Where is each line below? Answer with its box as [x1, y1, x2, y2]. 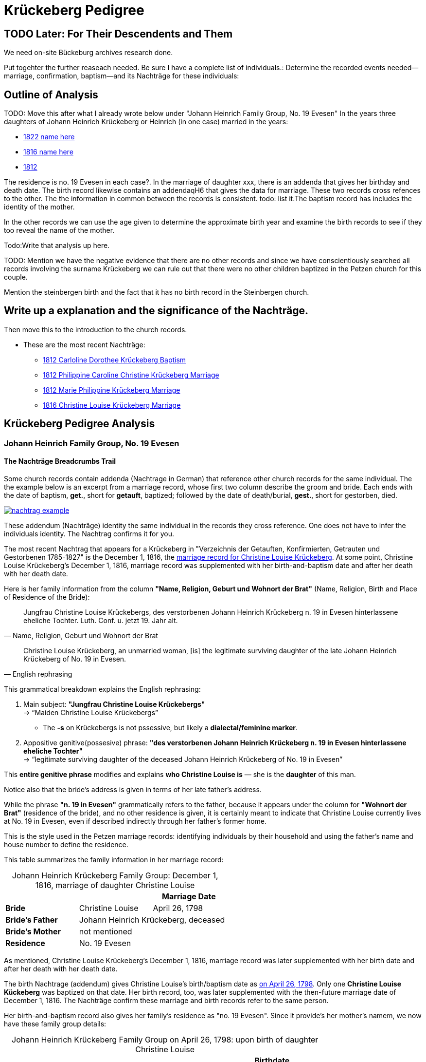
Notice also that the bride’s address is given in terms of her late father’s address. [4, 785, 262, 794]
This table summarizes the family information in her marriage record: [4, 855, 224, 864]
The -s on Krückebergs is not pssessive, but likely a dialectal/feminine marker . [43, 723, 298, 732]
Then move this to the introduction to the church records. [4, 325, 187, 334]
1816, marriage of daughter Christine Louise [35, 880, 195, 890]
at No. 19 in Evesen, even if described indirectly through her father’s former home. [4, 816, 267, 825]
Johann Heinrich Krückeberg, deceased [79, 914, 225, 925]
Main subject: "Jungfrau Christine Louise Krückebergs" [23, 700, 205, 708]
